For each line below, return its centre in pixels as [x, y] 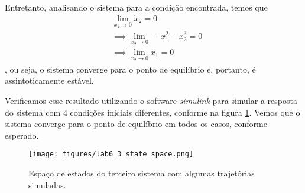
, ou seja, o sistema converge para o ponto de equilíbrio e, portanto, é [130, 69]
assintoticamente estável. [49, 81]
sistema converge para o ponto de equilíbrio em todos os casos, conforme [136, 124]
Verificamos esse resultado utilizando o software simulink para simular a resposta [151, 101]
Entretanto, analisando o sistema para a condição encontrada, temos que [136, 7]
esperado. [22, 135]
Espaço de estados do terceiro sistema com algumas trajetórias [142, 173]
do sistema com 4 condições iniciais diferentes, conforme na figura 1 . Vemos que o [152, 112]
